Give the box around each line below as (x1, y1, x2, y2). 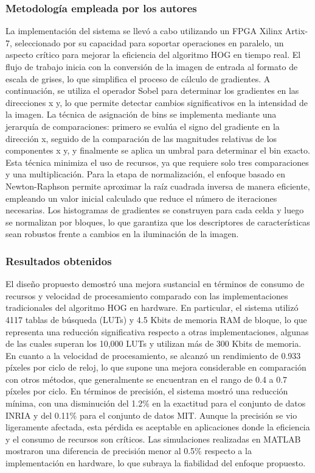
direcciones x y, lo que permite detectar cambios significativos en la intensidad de (5, 96, 308, 108)
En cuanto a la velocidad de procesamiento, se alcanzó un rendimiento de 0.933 (5, 349, 301, 361)
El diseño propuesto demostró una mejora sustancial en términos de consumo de (5, 277, 305, 290)
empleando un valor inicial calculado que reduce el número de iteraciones (5, 191, 277, 204)
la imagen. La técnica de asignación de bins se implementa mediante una (5, 108, 277, 121)
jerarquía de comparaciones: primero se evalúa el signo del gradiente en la (5, 119, 280, 132)
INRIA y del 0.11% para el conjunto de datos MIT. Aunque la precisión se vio (5, 408, 297, 421)
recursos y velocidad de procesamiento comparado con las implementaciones (5, 289, 288, 302)
